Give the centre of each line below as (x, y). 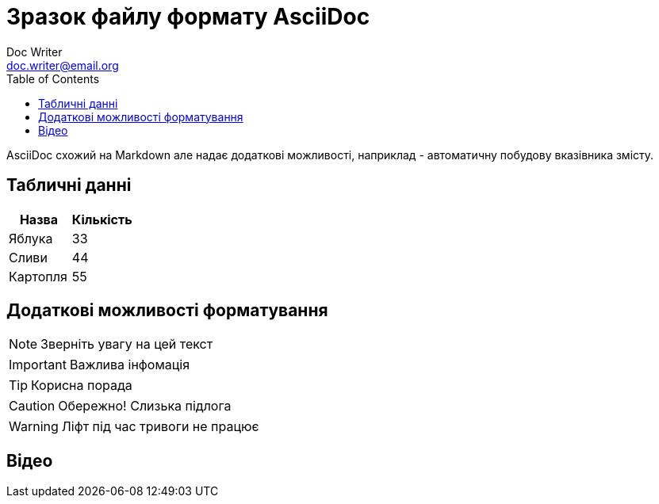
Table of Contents (53, 78)
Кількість (102, 219)
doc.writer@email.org (63, 65)
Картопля (38, 276)
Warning (34, 427)
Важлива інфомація (130, 365)
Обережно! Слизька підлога (145, 406)
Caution (32, 406)
